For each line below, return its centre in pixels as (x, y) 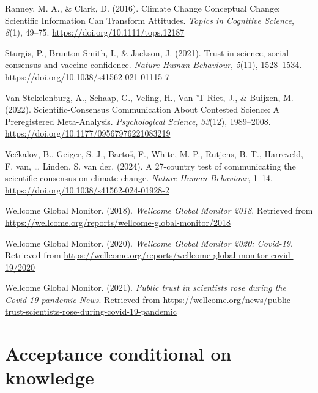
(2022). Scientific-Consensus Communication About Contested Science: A (142, 109)
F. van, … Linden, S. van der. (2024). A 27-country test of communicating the (150, 166)
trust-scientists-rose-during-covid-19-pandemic (91, 311)
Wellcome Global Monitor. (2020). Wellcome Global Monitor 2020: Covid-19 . (149, 243)
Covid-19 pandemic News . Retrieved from (83, 299)
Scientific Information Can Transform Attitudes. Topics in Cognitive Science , (150, 20)
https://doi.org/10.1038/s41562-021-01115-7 (87, 76)
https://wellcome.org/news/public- (228, 299)
